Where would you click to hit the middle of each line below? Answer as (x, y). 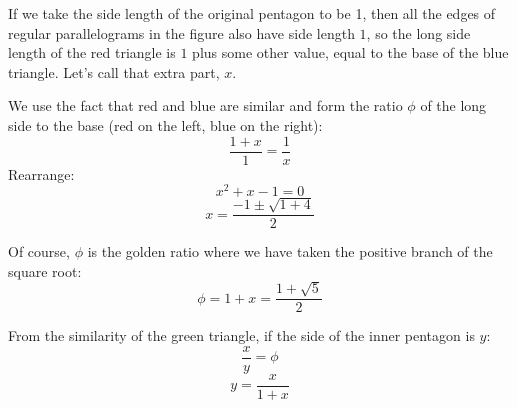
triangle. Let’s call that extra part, (114, 71)
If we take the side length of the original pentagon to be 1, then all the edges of (252, 13)
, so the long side (418, 32)
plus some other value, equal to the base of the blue (350, 52)
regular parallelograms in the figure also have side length (181, 32)
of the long (453, 105)
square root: (45, 270)
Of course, (39, 251)
